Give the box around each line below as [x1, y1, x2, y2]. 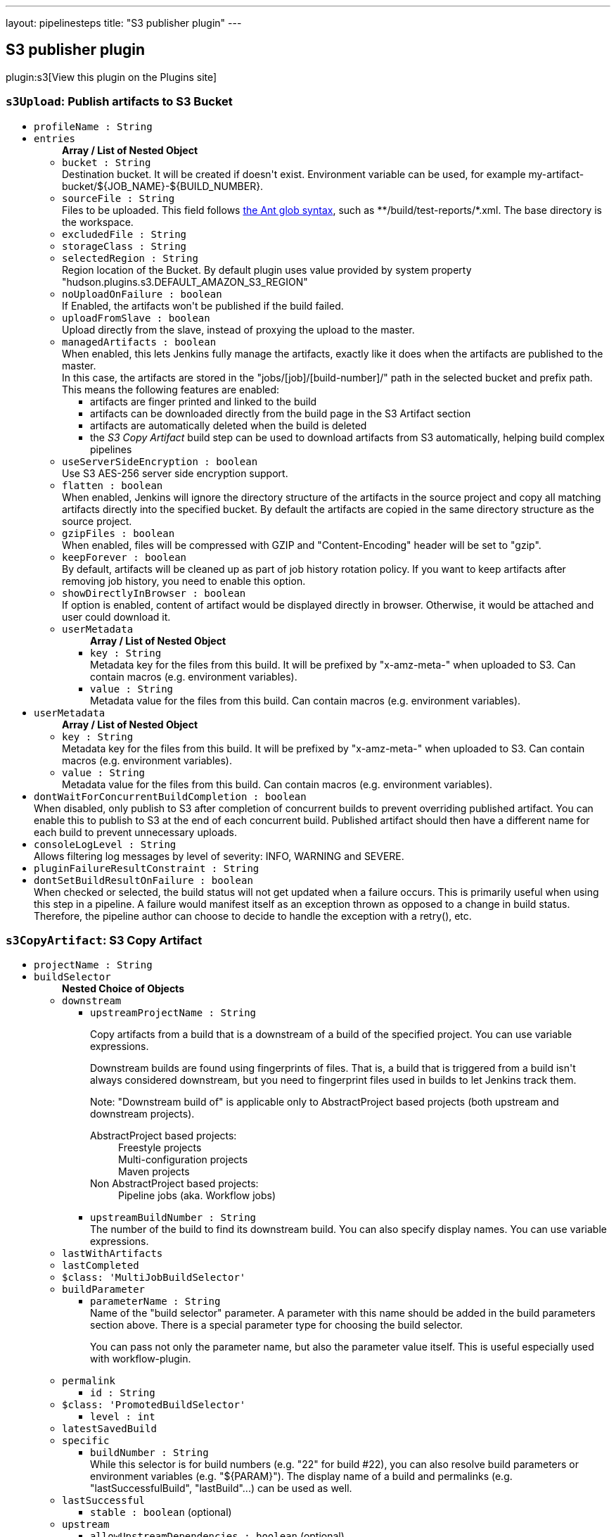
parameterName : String [90, 1296, 221, 1308]
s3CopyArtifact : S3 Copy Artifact [6, 932, 203, 947]
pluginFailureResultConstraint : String [34, 862, 259, 874]
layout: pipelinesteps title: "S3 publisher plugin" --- [6, 17, 242, 29]
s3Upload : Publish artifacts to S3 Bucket [6, 94, 233, 109]
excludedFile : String [62, 228, 187, 240]
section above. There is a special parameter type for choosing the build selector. [90, 1319, 463, 1332]
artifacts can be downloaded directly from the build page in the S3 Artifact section [90, 407, 471, 419]
